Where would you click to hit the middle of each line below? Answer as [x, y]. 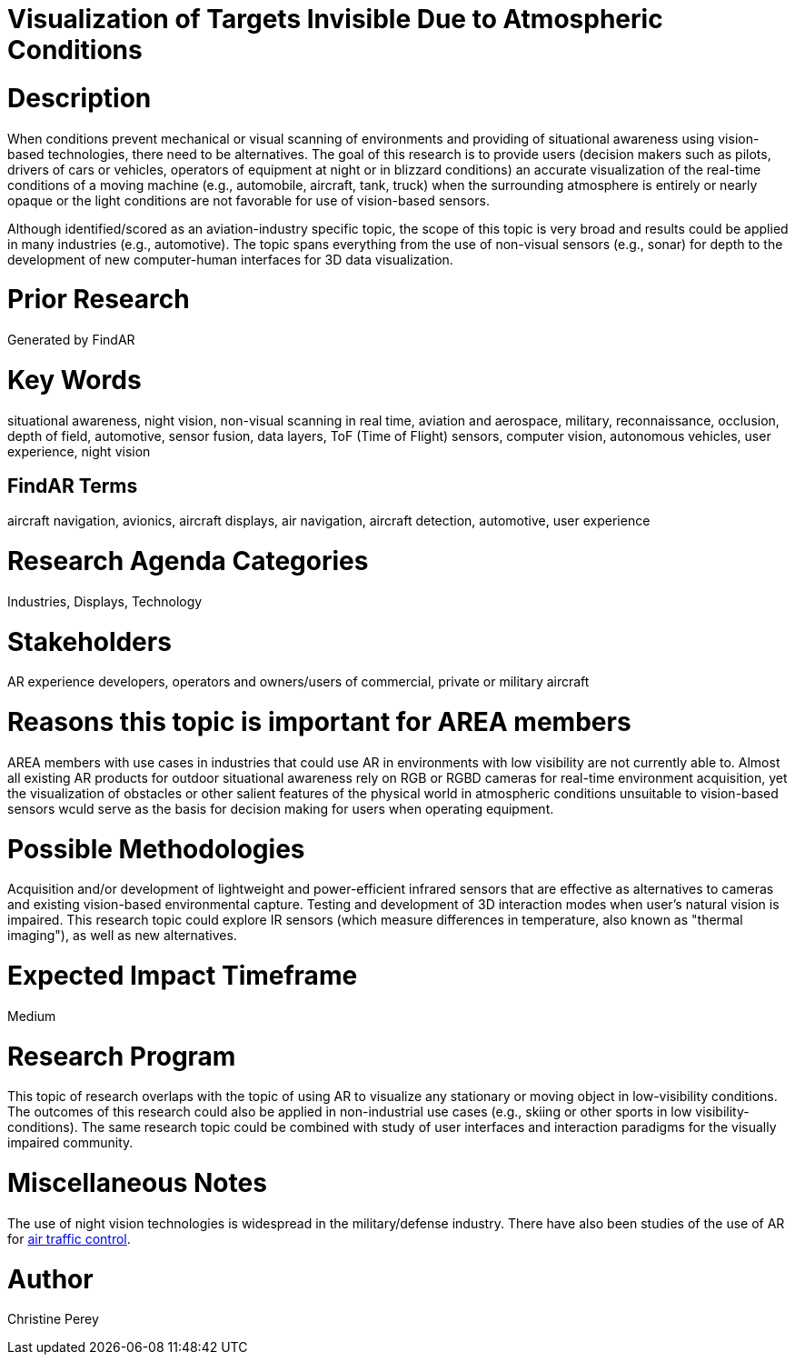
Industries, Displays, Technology [105, 601]
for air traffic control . [69, 1238]
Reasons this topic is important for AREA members [319, 722]
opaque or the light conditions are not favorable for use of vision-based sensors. [248, 200]
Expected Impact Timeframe [183, 976]
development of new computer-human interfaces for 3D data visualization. [230, 259]
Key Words [75, 380]
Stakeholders [89, 641]
